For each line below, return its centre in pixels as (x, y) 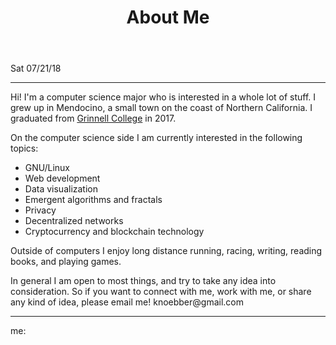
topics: (24, 148)
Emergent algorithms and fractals (93, 200)
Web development (62, 178)
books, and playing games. (66, 262)
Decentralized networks (74, 221)
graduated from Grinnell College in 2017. (93, 118)
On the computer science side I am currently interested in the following (156, 138)
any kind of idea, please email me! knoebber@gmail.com (127, 302)
